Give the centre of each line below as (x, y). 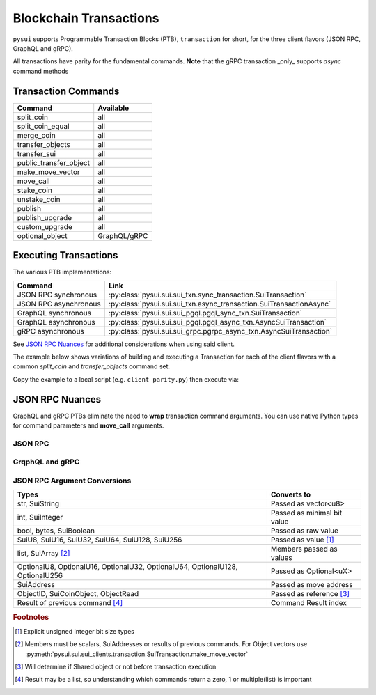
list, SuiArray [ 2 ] (44, 554)
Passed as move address (312, 585)
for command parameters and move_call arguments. (88, 425)
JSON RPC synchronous (57, 295)
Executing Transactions (65, 255)
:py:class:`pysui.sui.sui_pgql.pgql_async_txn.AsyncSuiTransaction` (218, 322)
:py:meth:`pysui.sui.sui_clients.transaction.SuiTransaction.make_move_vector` (137, 654)
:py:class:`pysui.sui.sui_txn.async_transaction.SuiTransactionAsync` (220, 304)
